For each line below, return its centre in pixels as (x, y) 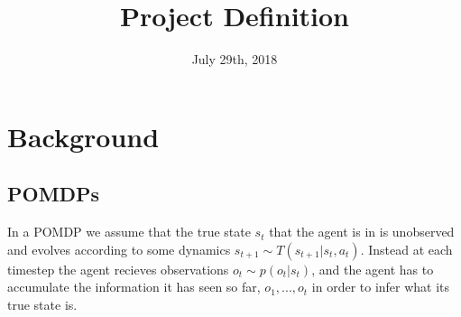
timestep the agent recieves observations (118, 269)
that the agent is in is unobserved (362, 232)
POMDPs (54, 194)
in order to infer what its (381, 287)
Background (83, 136)
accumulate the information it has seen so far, (134, 287)
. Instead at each (406, 249)
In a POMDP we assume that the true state (129, 232)
